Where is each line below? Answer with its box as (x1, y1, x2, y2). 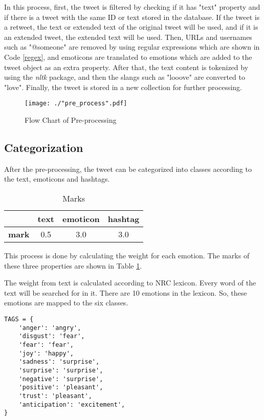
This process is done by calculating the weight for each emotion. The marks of (4, 250, 250, 260)
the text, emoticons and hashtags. (4, 173, 110, 184)
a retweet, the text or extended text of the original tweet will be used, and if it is (4, 21, 258, 32)
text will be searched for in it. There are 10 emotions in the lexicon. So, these (4, 287, 247, 298)
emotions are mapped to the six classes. (4, 297, 128, 308)
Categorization (4, 139, 83, 155)
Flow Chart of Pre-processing (25, 115, 117, 125)
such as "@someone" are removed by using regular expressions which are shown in (4, 41, 260, 52)
